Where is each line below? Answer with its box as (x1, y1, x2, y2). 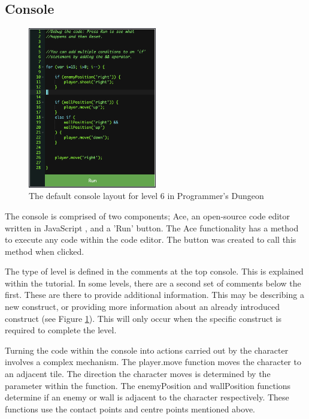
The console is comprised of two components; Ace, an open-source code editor (5, 209, 290, 222)
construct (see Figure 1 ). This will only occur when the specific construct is (5, 312, 282, 324)
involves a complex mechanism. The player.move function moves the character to (5, 355, 301, 368)
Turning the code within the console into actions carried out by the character (5, 343, 289, 356)
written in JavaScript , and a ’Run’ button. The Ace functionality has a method (5, 221, 299, 234)
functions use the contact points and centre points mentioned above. (5, 402, 256, 415)
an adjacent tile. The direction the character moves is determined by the (5, 367, 271, 380)
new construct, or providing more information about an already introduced (5, 300, 280, 313)
